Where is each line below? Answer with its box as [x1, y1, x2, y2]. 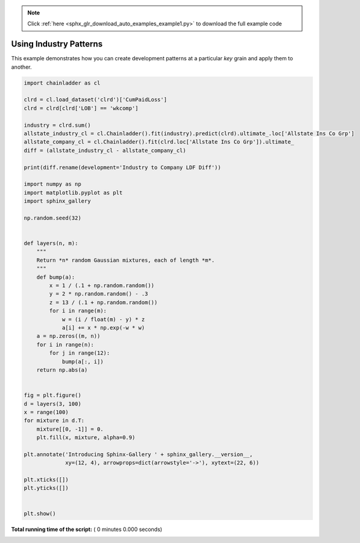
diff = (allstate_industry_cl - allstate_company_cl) [24, 147, 186, 154]
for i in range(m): [49, 308, 107, 314]
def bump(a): [36, 273, 75, 281]
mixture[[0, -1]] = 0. [36, 425, 104, 433]
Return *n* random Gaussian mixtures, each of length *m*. [36, 256, 215, 264]
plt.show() [24, 510, 56, 517]
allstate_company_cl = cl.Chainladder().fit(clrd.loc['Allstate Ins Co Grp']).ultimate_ [24, 139, 295, 145]
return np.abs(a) [36, 366, 88, 373]
